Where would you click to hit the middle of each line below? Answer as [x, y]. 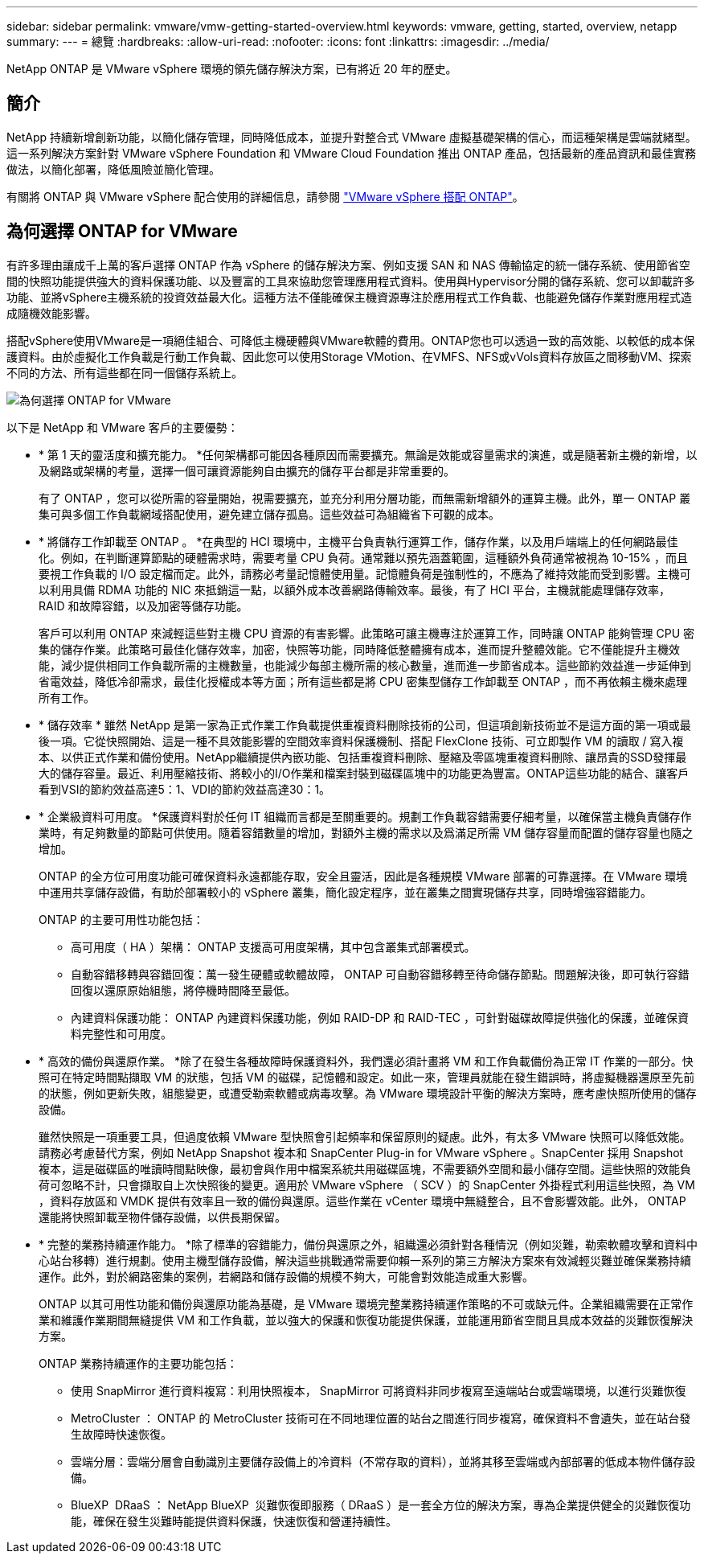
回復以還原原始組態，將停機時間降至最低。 [183, 990]
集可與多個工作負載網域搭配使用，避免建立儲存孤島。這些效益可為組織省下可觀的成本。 [269, 514]
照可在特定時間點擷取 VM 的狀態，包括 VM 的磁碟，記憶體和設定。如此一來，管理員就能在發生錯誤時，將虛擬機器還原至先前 [367, 1077]
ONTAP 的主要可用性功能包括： [121, 919]
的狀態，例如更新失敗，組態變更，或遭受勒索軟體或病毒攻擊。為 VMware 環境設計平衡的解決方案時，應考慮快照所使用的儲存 [368, 1093]
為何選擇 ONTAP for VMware [122, 232]
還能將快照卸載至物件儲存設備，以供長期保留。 [162, 1217]
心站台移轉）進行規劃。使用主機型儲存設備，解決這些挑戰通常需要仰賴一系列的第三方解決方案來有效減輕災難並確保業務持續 [365, 1260]
